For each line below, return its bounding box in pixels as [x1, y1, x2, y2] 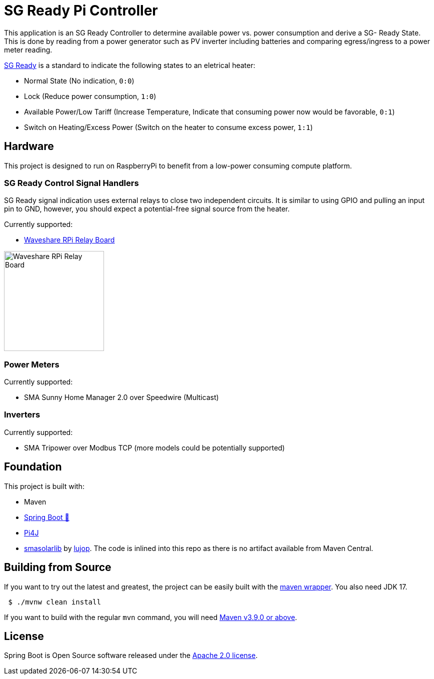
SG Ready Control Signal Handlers [4, 177, 139, 188]
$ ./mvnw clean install [8, 597, 101, 606]
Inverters [4, 409, 40, 420]
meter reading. [4, 45, 52, 54]
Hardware [4, 140, 54, 153]
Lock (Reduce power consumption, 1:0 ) [24, 91, 156, 100]
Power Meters [4, 359, 59, 369]
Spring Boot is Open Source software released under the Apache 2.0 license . [4, 651, 258, 660]
